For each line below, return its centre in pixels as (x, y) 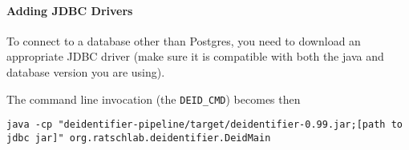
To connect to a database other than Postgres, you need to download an (184, 40)
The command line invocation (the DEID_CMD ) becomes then (154, 99)
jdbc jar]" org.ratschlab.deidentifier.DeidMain (139, 138)
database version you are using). (86, 71)
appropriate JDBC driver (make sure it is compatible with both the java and (195, 56)
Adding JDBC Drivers (70, 10)
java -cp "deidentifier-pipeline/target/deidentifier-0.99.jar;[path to (204, 125)
